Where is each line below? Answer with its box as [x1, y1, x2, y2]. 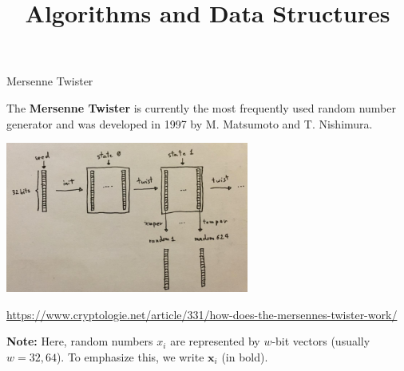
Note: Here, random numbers [6, 333, 153, 349]
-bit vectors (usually [271, 333, 370, 349]
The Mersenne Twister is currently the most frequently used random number [6, 99, 396, 116]
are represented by [170, 333, 260, 349]
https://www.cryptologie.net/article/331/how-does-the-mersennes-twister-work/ [6, 306, 398, 322]
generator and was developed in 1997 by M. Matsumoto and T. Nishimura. [6, 115, 373, 132]
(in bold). [221, 348, 268, 365]
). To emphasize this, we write [56, 348, 204, 365]
